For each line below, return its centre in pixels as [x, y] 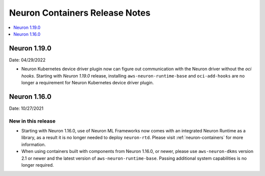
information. [34, 144]
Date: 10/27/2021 [26, 108]
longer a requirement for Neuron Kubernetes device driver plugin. [88, 83]
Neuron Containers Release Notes [80, 13]
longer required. [38, 165]
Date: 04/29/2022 [27, 60]
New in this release [32, 121]
